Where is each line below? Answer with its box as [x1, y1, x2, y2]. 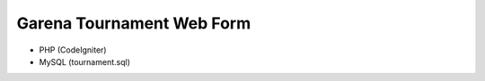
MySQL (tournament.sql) [39, 56, 130, 67]
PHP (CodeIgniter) [39, 45, 107, 55]
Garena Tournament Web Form [16, 13, 251, 33]
